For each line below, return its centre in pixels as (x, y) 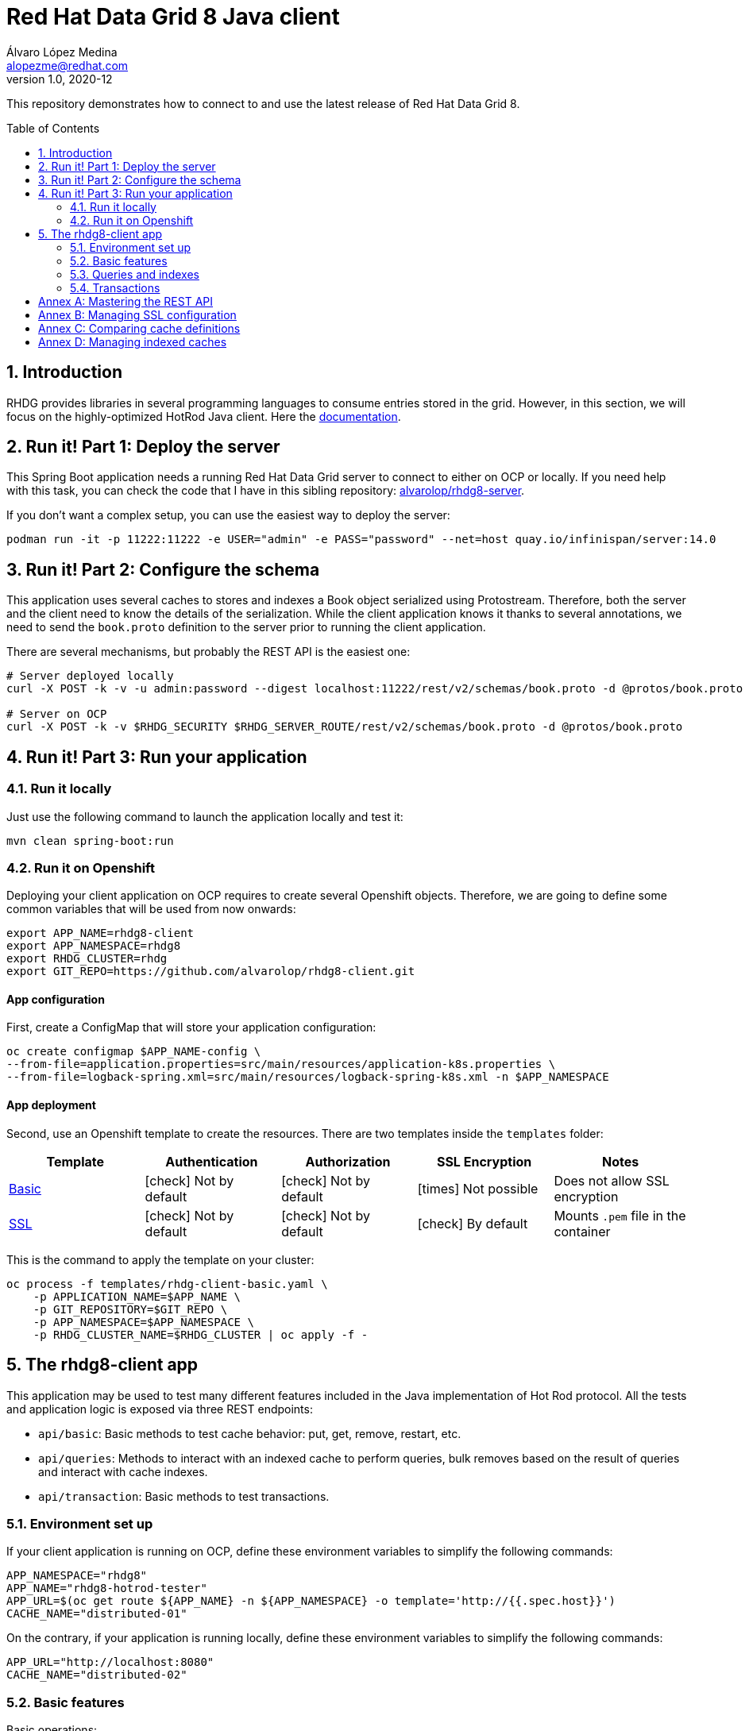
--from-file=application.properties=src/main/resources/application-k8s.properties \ (281, 1064)
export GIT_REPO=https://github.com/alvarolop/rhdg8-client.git (211, 972)
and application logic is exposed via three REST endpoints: (160, 1409)
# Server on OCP (57, 714)
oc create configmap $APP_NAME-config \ (134, 1052)
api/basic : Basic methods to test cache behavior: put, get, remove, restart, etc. (250, 1433)
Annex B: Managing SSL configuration (137, 314)
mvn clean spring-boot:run (90, 840)
